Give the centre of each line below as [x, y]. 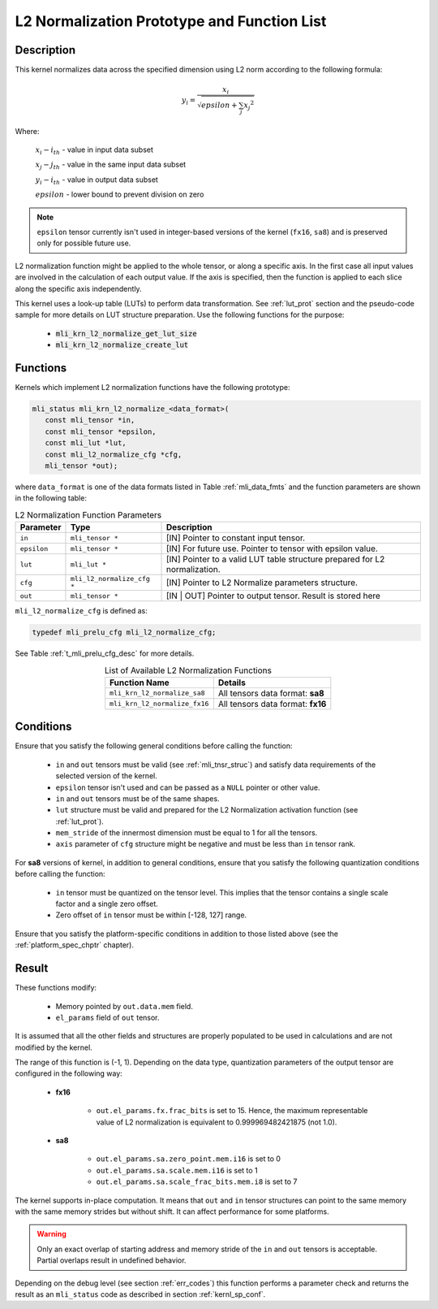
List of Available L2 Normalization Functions [188, 670]
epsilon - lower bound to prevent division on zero [120, 194]
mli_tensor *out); [82, 466]
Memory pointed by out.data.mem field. [125, 1006]
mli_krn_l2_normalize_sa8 [158, 694]
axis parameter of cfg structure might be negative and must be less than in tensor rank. [206, 844]
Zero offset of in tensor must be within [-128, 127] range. [151, 915]
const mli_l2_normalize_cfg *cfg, [114, 454]
